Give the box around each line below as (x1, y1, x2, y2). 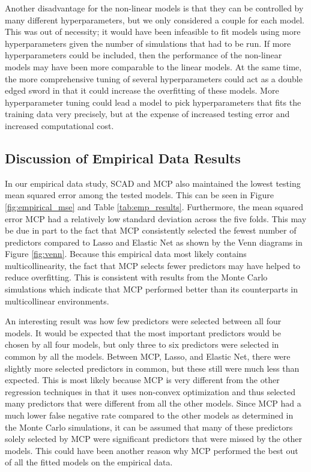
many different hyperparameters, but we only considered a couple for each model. (5, 13, 304, 26)
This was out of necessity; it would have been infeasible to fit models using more (5, 25, 301, 38)
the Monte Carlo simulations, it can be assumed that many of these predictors (5, 420, 293, 433)
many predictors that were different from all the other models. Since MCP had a (5, 397, 301, 410)
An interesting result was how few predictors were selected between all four (5, 315, 282, 327)
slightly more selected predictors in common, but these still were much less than (5, 362, 300, 374)
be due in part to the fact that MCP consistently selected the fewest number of (5, 224, 297, 237)
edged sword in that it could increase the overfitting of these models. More (5, 84, 279, 97)
